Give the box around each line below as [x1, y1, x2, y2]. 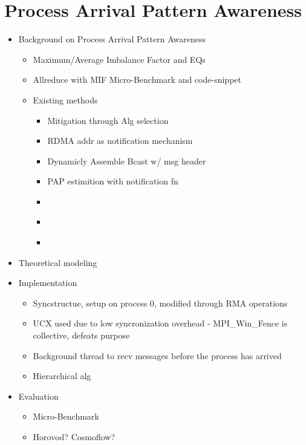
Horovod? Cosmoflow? [33, 430, 116, 443]
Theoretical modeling [18, 256, 97, 268]
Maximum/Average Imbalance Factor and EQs [33, 53, 206, 65]
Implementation [18, 276, 77, 289]
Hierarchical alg [33, 369, 91, 382]
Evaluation [18, 389, 59, 402]
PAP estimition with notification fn [47, 175, 178, 187]
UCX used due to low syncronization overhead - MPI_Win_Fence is [33, 317, 288, 330]
